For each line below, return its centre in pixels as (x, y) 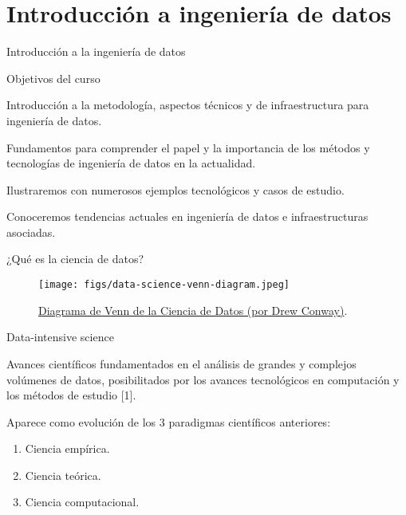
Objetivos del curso (53, 78)
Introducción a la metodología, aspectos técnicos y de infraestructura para (188, 105)
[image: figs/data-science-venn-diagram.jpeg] (164, 285)
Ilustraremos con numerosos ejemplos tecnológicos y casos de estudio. (175, 189)
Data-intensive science (60, 337)
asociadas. (31, 232)
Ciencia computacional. (82, 502)
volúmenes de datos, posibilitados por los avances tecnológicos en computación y (203, 379)
